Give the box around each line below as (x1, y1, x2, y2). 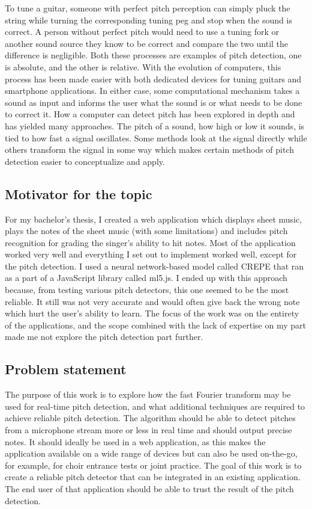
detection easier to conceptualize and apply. (5, 155, 165, 167)
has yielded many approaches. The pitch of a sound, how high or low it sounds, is (5, 119, 305, 132)
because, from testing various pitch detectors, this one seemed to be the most (5, 283, 289, 296)
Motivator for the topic (5, 184, 152, 203)
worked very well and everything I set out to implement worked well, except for (5, 248, 297, 261)
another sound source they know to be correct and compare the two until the (5, 37, 289, 49)
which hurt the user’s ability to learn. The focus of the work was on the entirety (5, 307, 299, 319)
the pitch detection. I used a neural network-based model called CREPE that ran (5, 259, 304, 272)
